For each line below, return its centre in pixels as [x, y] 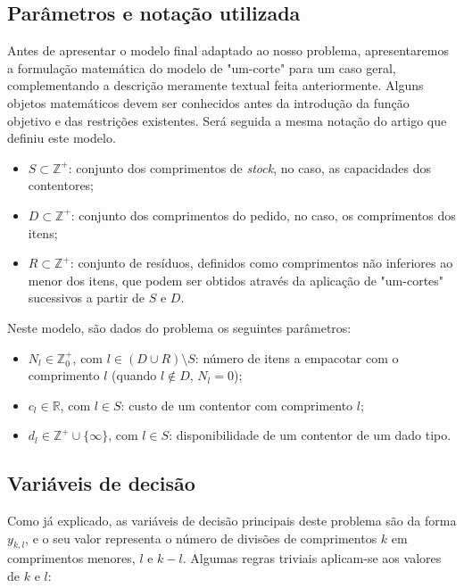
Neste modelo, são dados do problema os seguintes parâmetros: [179, 327]
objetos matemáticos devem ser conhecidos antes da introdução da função [208, 102]
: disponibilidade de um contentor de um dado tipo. [310, 435]
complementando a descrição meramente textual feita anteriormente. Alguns [215, 85]
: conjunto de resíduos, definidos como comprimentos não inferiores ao [261, 263]
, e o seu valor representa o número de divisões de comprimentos [201, 538]
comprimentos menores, [71, 558]
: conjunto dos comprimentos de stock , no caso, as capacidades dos [250, 167]
